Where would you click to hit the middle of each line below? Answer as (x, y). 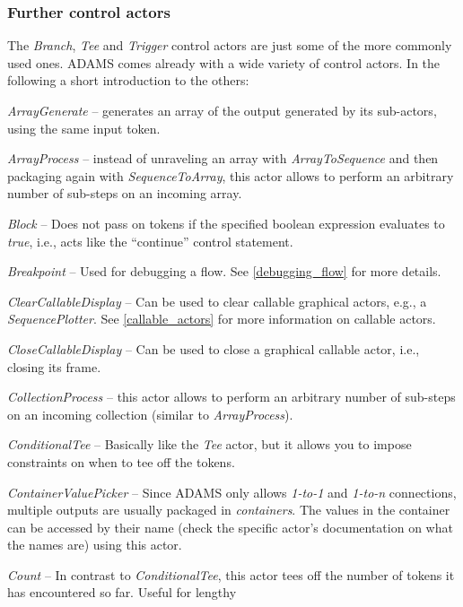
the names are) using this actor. (95, 545)
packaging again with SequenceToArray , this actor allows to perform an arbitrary (231, 175)
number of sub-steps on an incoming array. (125, 193)
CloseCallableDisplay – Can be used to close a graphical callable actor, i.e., (214, 348)
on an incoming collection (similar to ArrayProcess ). (150, 414)
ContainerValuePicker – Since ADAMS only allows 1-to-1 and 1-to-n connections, (232, 492)
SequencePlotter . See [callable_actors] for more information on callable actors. (222, 319)
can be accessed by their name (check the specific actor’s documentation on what (230, 527)
